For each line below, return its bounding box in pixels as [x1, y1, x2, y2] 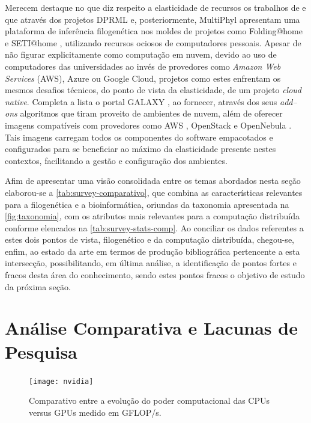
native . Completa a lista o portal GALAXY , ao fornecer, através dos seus [5, 95, 277, 108]
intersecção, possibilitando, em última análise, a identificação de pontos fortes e [5, 257, 297, 269]
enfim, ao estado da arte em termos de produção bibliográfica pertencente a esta [5, 245, 300, 257]
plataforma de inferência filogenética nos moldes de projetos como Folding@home [5, 25, 303, 37]
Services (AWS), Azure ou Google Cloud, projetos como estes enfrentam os [5, 72, 281, 84]
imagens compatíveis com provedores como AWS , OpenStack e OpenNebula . [5, 118, 292, 131]
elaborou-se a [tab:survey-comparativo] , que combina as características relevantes [5, 186, 303, 198]
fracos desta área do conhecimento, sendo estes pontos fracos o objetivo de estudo [5, 269, 305, 281]
